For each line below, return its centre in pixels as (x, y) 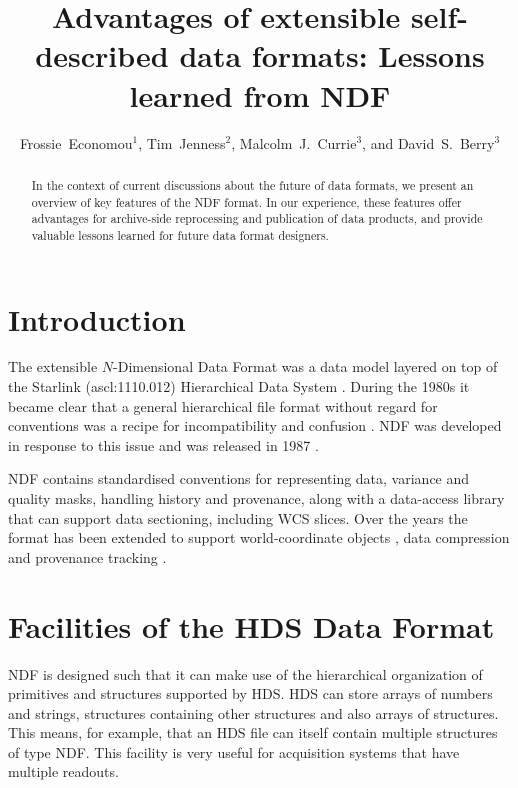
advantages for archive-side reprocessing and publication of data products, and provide (257, 218)
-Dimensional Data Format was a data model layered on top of (305, 366)
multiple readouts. (63, 771)
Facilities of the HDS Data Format (251, 625)
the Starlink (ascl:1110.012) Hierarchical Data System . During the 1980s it (239, 386)
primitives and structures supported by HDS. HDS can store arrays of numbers (250, 693)
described (102, 55)
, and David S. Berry (428, 142)
